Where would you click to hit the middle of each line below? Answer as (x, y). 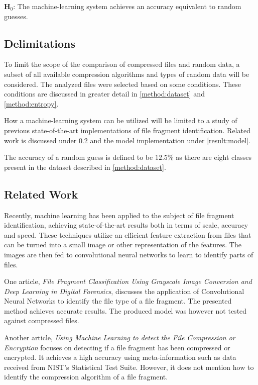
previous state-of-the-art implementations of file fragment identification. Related (127, 130)
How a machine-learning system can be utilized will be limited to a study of (121, 120)
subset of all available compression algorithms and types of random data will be (127, 74)
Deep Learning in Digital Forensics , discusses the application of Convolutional (124, 291)
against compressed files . (42, 320)
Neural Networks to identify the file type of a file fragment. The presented (118, 301)
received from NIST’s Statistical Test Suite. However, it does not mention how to (129, 367)
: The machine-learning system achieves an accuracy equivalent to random (127, 6)
